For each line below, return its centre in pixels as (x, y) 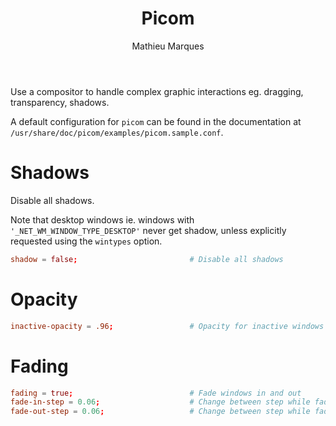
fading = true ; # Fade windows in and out (156, 393)
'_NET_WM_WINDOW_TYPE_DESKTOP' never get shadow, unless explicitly (148, 230)
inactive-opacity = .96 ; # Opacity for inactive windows (167, 326)
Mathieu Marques (168, 46)
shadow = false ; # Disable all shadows (147, 259)
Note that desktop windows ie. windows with (102, 219)
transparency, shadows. (60, 102)
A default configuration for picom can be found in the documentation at (156, 121)
